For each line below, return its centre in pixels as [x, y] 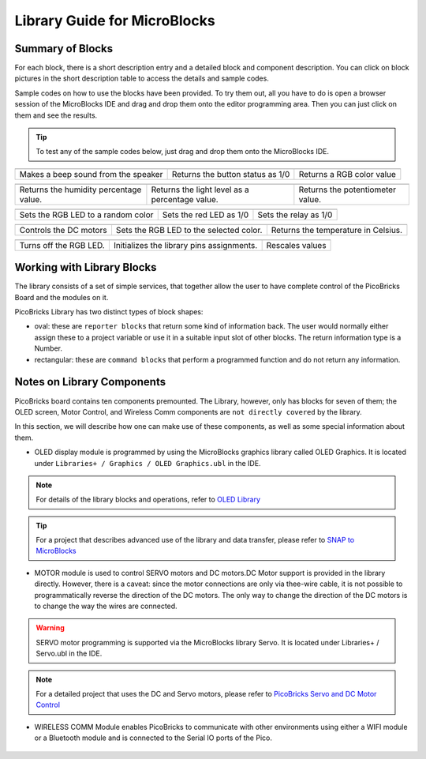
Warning [50, 628]
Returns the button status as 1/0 [231, 174]
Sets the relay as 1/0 [295, 215]
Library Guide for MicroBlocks [115, 21]
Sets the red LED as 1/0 [206, 215]
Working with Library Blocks [86, 267]
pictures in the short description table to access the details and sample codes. [142, 78]
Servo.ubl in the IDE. [69, 654]
